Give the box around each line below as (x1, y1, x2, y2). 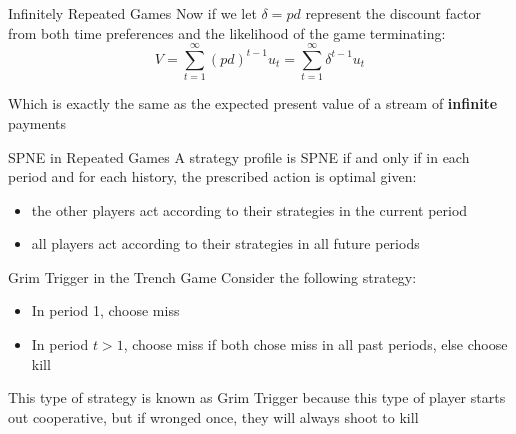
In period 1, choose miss (31, 300, 180, 321)
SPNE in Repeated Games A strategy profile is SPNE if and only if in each (8, 146, 470, 167)
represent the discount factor (305, 3, 482, 23)
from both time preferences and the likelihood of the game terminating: (8, 22, 446, 43)
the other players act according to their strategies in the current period (31, 199, 468, 220)
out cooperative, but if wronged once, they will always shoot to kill (8, 406, 419, 427)
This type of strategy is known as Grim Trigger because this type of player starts (8, 387, 506, 408)
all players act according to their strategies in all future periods (31, 233, 420, 254)
